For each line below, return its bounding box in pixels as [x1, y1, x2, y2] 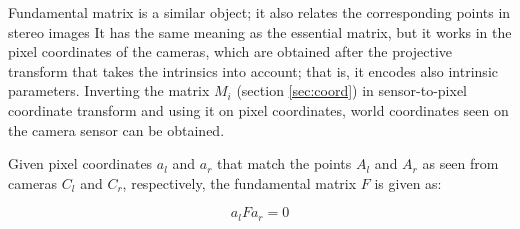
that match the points [217, 153, 352, 174]
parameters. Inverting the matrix [8, 80, 210, 101]
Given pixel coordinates [8, 153, 153, 174]
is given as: [374, 172, 442, 193]
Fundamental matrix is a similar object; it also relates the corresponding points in [8, 2, 511, 22]
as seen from [422, 153, 499, 174]
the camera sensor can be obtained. [8, 119, 225, 140]
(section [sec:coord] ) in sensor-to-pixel [236, 80, 468, 101]
